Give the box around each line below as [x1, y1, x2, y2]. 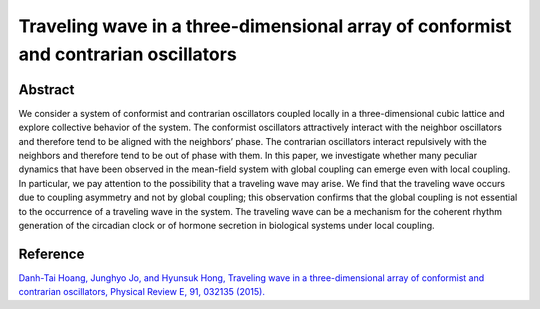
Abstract [18, 81, 75, 98]
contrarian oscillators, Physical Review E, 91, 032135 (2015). [18, 286, 265, 298]
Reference [18, 245, 85, 262]
